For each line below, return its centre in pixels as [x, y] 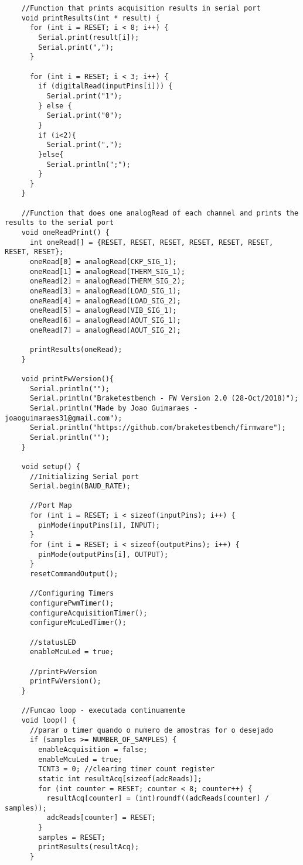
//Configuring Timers [72, 594]
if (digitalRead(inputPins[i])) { [105, 86]
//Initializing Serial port [84, 476]
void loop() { [49, 720]
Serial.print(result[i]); [89, 37]
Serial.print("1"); [84, 96]
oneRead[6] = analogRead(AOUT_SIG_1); [105, 320]
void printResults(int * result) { [91, 18]
